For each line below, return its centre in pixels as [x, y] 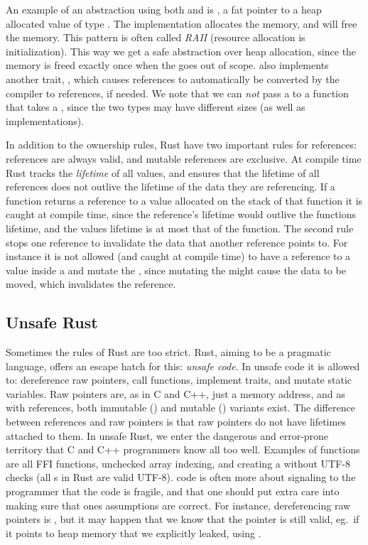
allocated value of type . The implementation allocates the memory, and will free [182, 23]
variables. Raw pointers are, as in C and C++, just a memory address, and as [175, 393]
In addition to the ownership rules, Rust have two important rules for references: [181, 145]
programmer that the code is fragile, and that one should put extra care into [173, 491]
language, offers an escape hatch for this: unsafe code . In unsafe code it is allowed [183, 366]
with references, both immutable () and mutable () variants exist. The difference [180, 408]
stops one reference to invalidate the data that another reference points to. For [177, 242]
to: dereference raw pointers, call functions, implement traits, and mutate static [179, 380]
